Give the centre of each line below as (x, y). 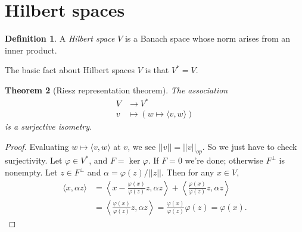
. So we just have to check (250, 146)
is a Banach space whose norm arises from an (208, 38)
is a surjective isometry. (49, 126)
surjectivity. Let (34, 160)
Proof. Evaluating (37, 146)
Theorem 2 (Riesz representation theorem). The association (116, 90)
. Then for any (188, 172)
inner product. (31, 50)
